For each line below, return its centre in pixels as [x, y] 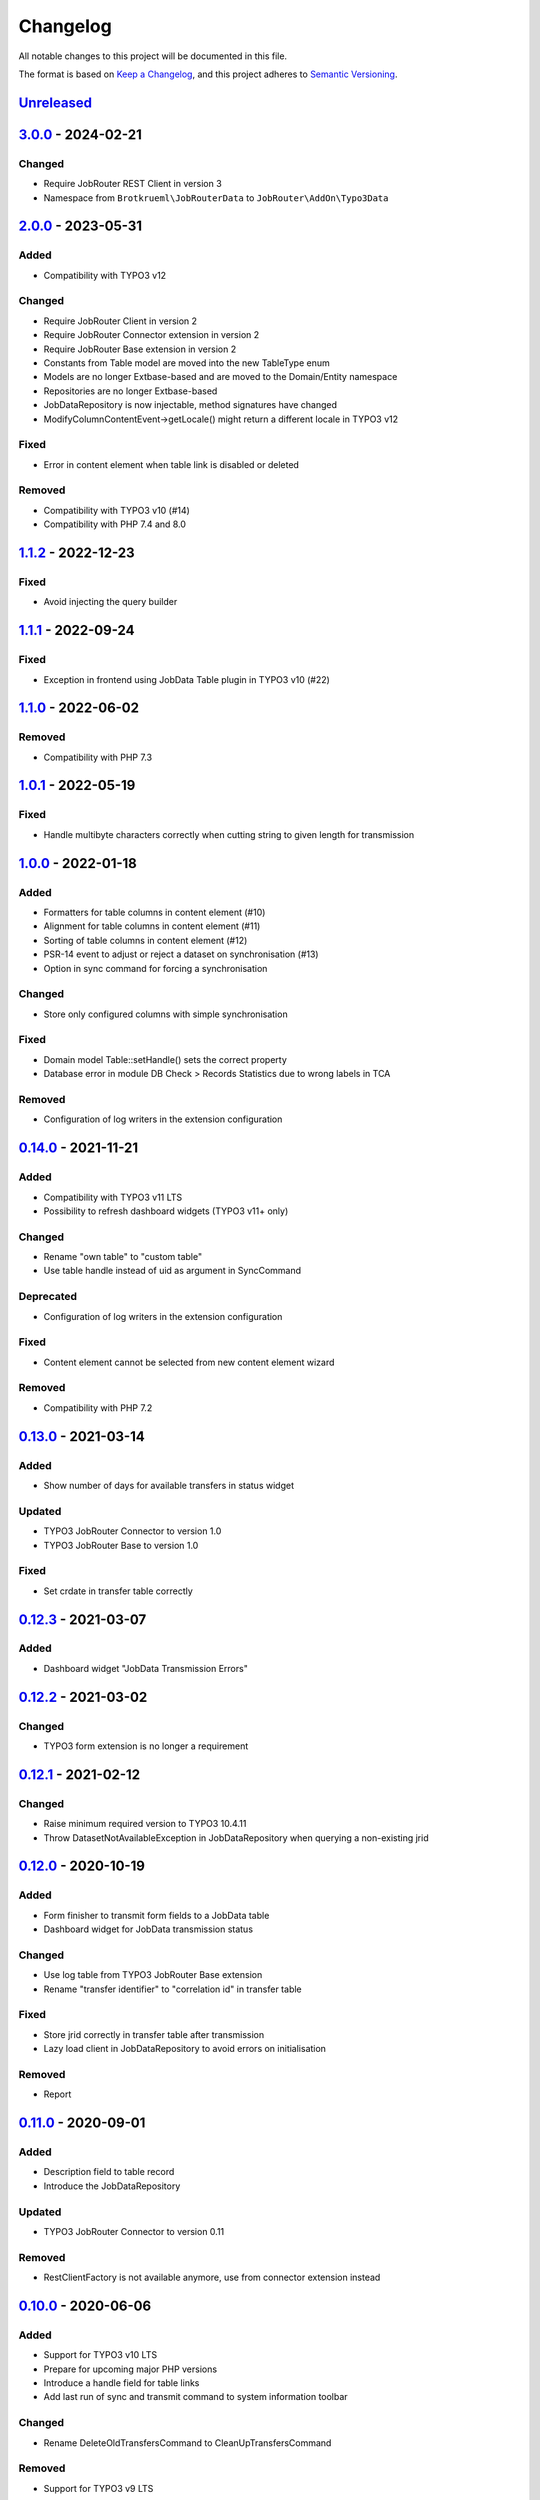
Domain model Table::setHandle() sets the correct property [165, 1059]
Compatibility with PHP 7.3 [98, 757]
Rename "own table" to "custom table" [123, 1257]
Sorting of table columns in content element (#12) [145, 940]
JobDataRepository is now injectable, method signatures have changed [190, 405]
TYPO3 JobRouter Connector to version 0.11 [134, 2231]
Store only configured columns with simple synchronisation [166, 1014]
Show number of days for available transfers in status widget [169, 1486]
